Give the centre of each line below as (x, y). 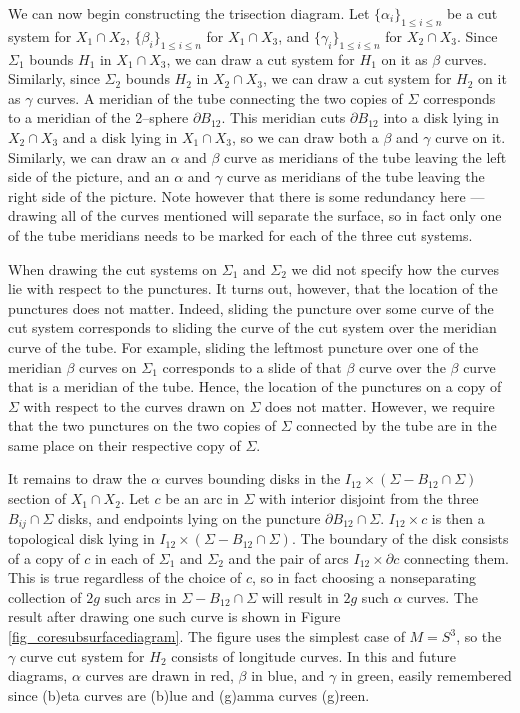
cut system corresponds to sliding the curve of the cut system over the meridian (252, 327)
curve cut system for (82, 655)
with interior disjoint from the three (368, 498)
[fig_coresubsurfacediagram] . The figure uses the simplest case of (206, 636)
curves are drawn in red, (159, 675)
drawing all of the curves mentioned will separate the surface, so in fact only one (255, 215)
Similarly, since (54, 78)
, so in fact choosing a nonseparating (364, 577)
